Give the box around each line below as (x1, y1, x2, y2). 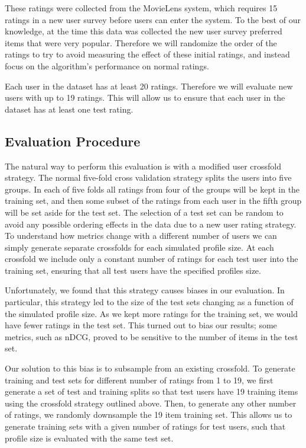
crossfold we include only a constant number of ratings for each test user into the (5, 252, 298, 265)
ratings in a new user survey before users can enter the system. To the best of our (5, 13, 301, 25)
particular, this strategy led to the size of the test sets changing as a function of (5, 296, 294, 308)
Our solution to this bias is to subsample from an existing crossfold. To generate (5, 362, 295, 375)
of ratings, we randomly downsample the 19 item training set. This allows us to (5, 408, 292, 421)
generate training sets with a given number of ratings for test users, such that (5, 420, 286, 433)
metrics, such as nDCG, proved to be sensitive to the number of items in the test (5, 330, 298, 343)
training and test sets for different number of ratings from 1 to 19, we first (5, 373, 274, 386)
